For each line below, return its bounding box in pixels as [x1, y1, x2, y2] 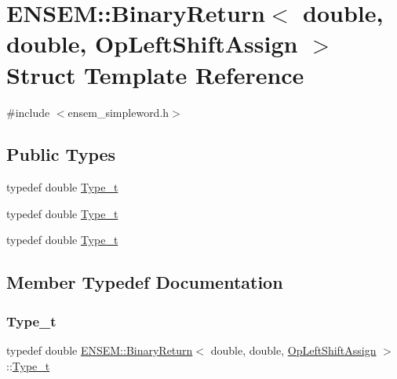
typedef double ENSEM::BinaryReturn [6, 342, 193, 359]
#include [6, 104, 50, 120]
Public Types [6, 142, 116, 166]
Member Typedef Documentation [6, 270, 283, 294]
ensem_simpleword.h [67, 104, 169, 120]
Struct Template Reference [6, 58, 304, 90]
